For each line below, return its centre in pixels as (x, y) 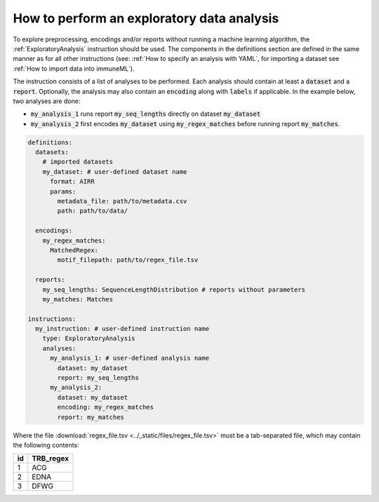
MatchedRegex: (74, 250)
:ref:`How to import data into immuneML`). (74, 68)
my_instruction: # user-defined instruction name (122, 329)
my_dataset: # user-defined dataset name (115, 171)
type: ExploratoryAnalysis (89, 339)
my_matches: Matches (78, 299)
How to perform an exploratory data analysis (146, 18)
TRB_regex (51, 459)
